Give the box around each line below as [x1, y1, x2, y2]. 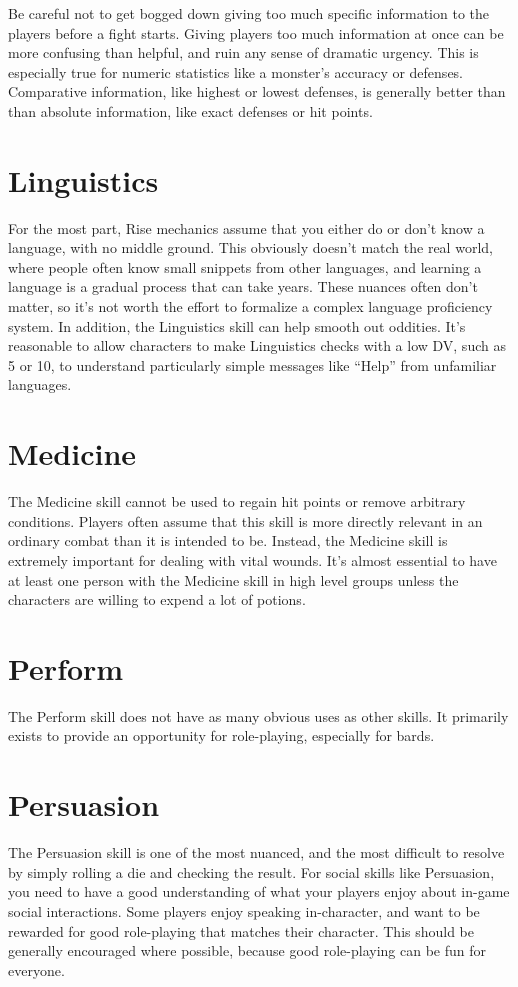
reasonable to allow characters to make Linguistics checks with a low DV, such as [8, 335, 506, 356]
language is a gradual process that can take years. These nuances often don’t [8, 276, 478, 297]
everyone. [8, 959, 65, 980]
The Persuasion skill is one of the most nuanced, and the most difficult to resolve [8, 842, 505, 863]
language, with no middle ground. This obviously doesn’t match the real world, [8, 237, 493, 258]
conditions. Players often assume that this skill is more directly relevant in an [8, 510, 483, 531]
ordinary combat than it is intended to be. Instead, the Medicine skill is [8, 530, 448, 551]
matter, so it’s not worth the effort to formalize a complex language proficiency [8, 296, 493, 317]
